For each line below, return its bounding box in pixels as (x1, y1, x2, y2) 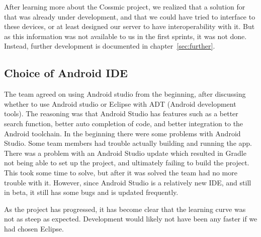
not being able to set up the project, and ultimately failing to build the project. (4, 157, 249, 168)
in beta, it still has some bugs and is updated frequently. (4, 187, 179, 197)
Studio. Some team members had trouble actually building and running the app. (4, 138, 252, 148)
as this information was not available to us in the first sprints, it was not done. (4, 31, 247, 41)
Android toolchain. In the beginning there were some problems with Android (4, 128, 241, 138)
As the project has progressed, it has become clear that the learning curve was (4, 203, 246, 214)
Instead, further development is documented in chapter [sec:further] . (4, 41, 215, 51)
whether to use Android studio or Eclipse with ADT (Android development (4, 98, 236, 109)
